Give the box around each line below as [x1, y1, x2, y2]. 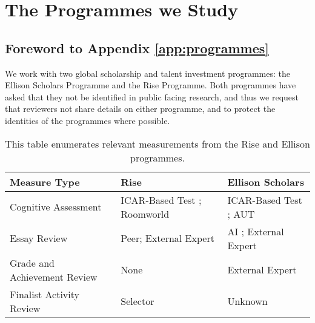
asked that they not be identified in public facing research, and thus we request [5, 90, 299, 103]
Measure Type [10, 174, 80, 189]
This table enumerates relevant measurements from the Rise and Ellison [5, 136, 310, 151]
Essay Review [10, 231, 68, 246]
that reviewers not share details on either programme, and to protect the [5, 102, 276, 115]
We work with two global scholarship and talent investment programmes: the [5, 67, 291, 79]
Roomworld [121, 206, 170, 221]
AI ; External [227, 224, 284, 238]
